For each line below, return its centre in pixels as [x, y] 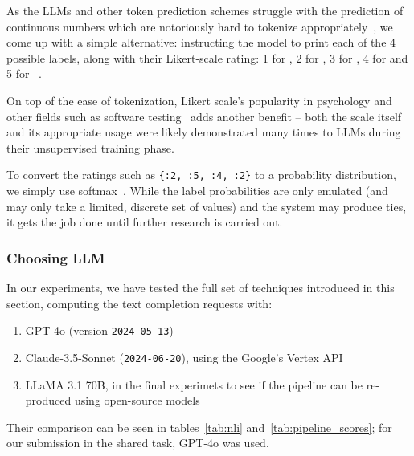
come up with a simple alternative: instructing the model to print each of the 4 [201, 42]
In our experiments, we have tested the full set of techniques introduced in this [201, 287]
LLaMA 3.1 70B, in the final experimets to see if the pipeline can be [194, 384]
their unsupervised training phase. [90, 147]
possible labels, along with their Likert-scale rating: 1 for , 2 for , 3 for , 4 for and [207, 57]
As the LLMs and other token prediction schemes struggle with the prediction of [205, 10]
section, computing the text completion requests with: [139, 303]
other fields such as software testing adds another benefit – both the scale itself [204, 116]
